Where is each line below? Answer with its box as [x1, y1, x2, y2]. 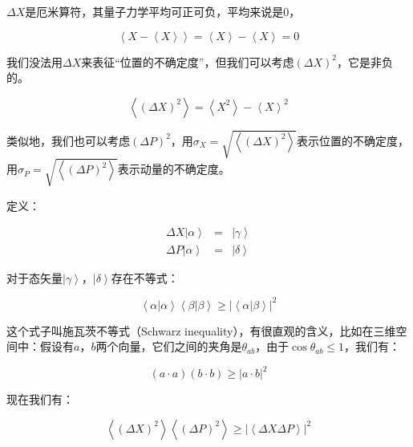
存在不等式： [111, 269, 179, 286]
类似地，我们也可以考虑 [6, 132, 130, 148]
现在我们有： [6, 391, 74, 408]
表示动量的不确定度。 [117, 161, 230, 177]
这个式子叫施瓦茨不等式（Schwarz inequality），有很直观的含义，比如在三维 [6, 322, 396, 339]
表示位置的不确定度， [297, 132, 409, 148]
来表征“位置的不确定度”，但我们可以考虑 [81, 53, 294, 70]
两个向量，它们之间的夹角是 [95, 338, 242, 355]
